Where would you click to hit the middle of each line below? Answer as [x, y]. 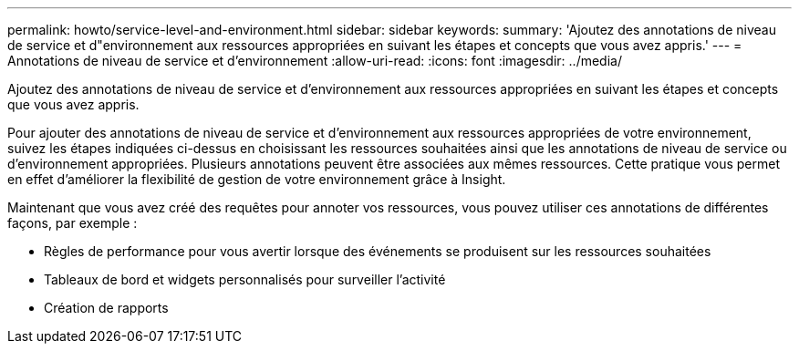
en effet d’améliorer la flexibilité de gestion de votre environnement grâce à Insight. [257, 179]
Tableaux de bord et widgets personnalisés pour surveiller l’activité [245, 279]
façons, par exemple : [73, 223]
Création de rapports [106, 308]
